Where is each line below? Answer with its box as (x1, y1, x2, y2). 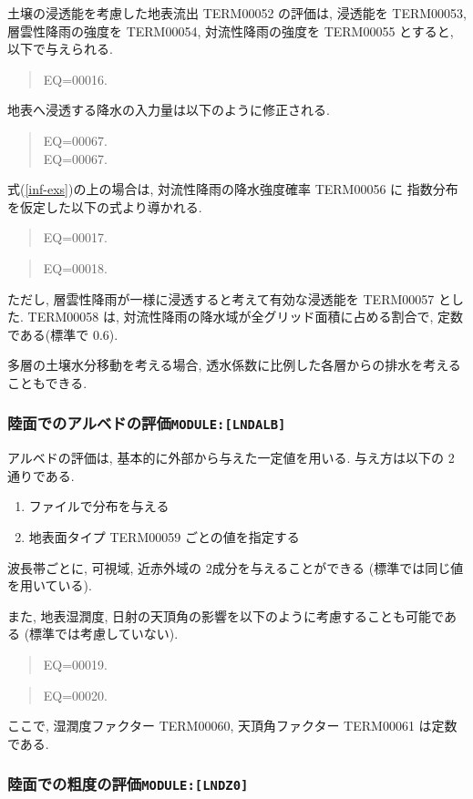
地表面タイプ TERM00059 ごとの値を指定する (28, 528, 300, 547)
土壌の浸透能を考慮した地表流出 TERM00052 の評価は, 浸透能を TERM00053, (7, 4, 467, 22)
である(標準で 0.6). (7, 324, 118, 343)
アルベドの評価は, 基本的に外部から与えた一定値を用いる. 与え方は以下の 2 (7, 448, 455, 467)
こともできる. (7, 373, 87, 392)
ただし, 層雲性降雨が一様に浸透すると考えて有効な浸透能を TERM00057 (7, 289, 435, 308)
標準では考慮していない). (29, 624, 179, 643)
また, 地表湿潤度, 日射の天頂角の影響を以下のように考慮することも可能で (7, 606, 444, 625)
